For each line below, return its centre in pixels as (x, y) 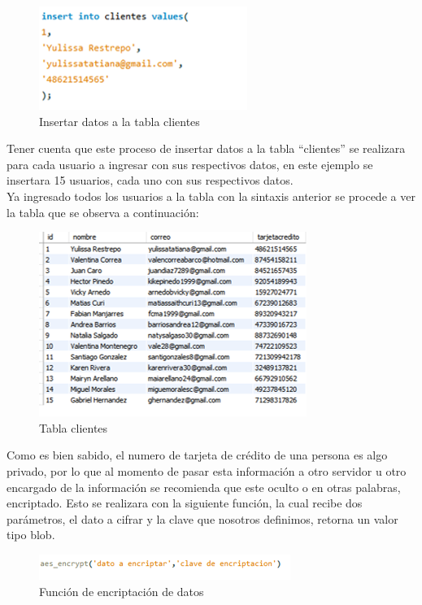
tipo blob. (31, 535)
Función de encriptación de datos (122, 591)
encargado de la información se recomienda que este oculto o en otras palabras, (204, 487)
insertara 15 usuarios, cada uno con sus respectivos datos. (150, 180)
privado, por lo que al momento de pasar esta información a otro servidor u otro (207, 470)
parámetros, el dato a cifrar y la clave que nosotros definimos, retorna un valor (202, 518)
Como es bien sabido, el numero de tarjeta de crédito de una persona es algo (197, 455)
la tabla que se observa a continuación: (103, 212)
